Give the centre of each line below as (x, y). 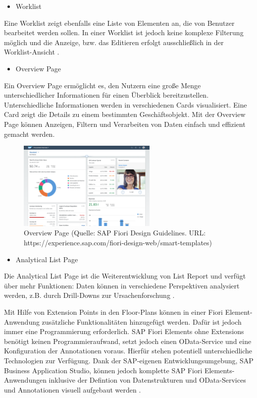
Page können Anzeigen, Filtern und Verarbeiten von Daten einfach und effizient (125, 124)
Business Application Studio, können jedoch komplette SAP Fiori (103, 370)
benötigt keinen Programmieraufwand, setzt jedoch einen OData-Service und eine (128, 341)
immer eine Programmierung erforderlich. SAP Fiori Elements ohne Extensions (124, 331)
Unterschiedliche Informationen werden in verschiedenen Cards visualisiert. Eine (126, 104)
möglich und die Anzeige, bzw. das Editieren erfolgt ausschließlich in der (114, 42)
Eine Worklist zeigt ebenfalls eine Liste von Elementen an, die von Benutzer (119, 23)
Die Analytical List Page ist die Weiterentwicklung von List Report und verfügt (125, 276)
